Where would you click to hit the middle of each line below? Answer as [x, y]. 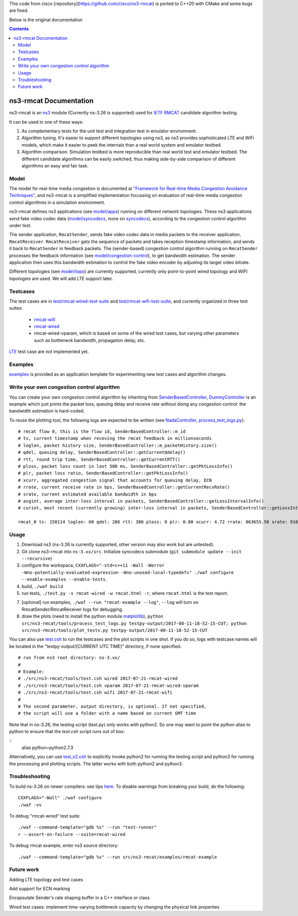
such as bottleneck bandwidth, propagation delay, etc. [90, 340]
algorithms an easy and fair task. [55, 166]
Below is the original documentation [46, 19]
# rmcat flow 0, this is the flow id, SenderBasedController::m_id [102, 432]
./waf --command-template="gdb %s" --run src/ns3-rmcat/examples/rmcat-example [117, 857]
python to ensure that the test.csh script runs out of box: [67, 732]
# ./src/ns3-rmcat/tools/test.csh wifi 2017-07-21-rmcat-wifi [95, 693]
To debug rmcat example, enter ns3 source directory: [64, 845]
